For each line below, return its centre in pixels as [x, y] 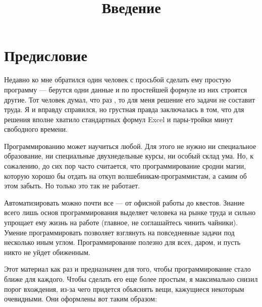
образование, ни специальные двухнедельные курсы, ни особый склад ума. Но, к [129, 156]
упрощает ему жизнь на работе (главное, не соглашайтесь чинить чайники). [121, 222]
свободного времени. [36, 129]
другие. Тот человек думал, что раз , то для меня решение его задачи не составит [130, 99]
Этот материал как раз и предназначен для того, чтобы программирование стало [127, 269]
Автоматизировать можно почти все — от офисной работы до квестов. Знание [124, 202]
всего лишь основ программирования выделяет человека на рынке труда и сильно [130, 212]
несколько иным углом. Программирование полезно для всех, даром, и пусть [122, 242]
